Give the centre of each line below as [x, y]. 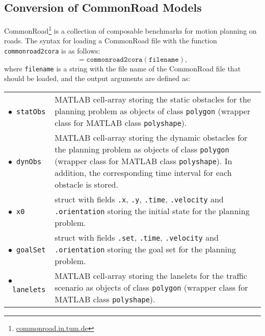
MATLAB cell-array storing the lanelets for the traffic [151, 275]
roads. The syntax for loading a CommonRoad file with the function [111, 41]
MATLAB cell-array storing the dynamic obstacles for [151, 137]
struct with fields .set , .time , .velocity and [137, 237]
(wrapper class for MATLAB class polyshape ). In [143, 161]
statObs [31, 111]
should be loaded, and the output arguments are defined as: [97, 78]
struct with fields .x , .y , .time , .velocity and [139, 199]
